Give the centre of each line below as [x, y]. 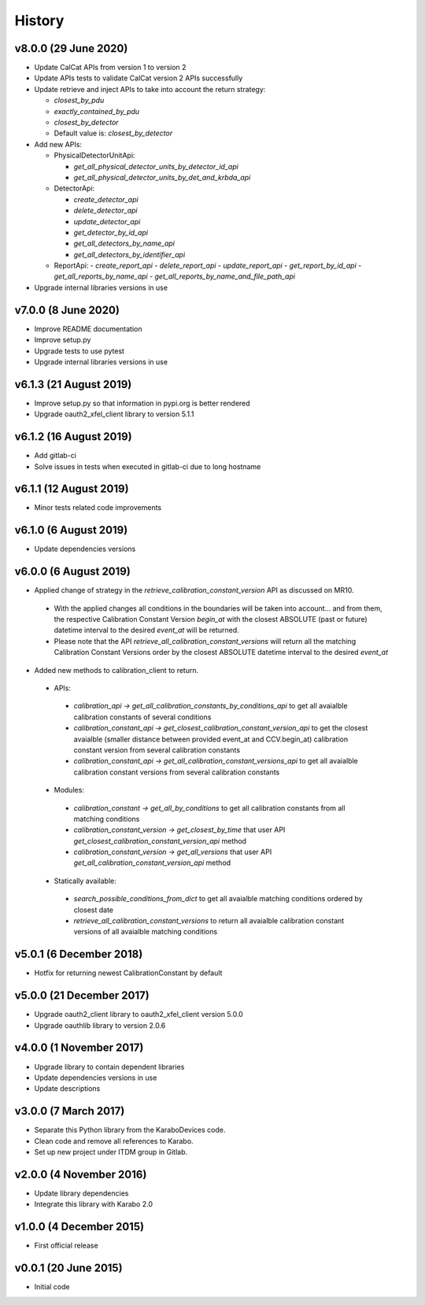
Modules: [69, 790]
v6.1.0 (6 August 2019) [71, 530]
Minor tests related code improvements [98, 508]
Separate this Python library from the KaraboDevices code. [130, 1130]
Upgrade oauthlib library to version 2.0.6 [100, 1025]
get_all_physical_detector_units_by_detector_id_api [156, 166]
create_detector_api [106, 199]
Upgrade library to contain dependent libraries [109, 1067]
